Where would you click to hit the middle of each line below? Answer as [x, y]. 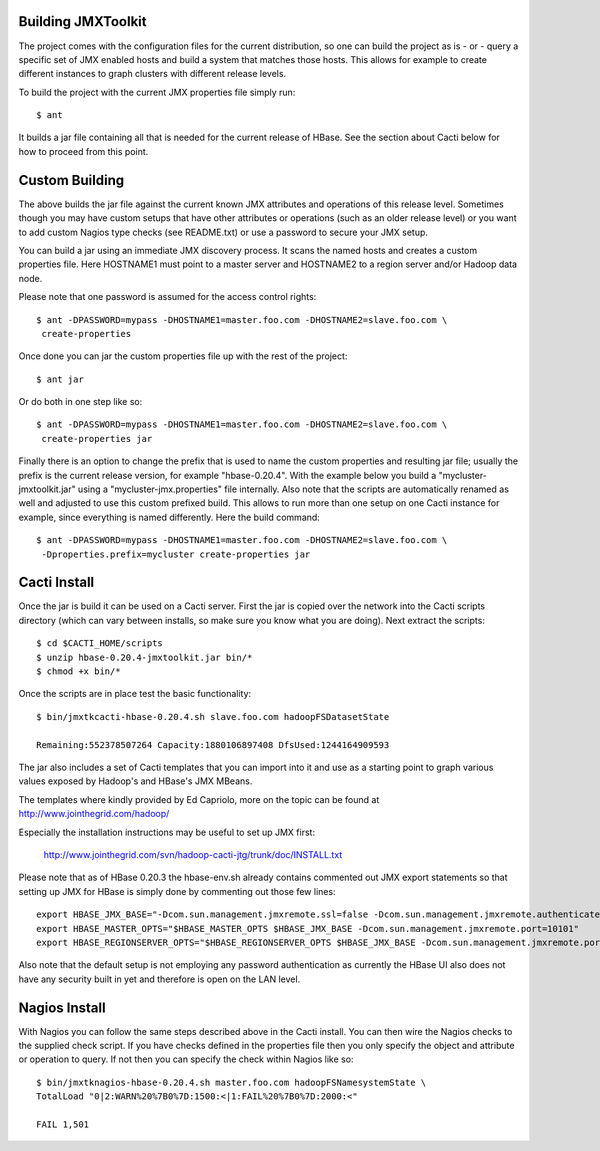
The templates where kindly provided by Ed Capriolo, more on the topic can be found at [199, 799]
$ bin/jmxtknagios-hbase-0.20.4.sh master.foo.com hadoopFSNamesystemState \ [231, 1082]
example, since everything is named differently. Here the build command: [169, 517]
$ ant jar [60, 379]
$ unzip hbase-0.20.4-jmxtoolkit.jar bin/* [144, 657]
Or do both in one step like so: [80, 402]
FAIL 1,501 [63, 1124]
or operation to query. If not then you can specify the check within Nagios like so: [186, 1059]
